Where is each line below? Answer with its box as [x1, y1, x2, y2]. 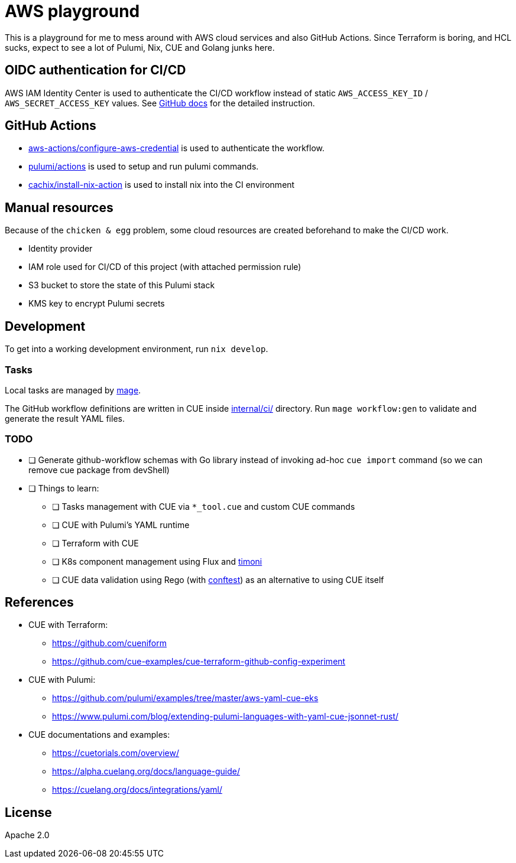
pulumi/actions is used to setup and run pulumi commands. [28, 161, 259, 172]
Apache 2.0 [5, 830, 50, 841]
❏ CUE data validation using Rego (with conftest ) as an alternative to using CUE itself [52, 574, 384, 585]
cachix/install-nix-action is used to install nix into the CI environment [28, 180, 295, 190]
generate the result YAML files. [5, 413, 125, 424]
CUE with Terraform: [28, 620, 108, 630]
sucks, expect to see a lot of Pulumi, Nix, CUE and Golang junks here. [5, 42, 275, 53]
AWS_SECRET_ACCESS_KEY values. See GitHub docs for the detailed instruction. [5, 97, 315, 108]
